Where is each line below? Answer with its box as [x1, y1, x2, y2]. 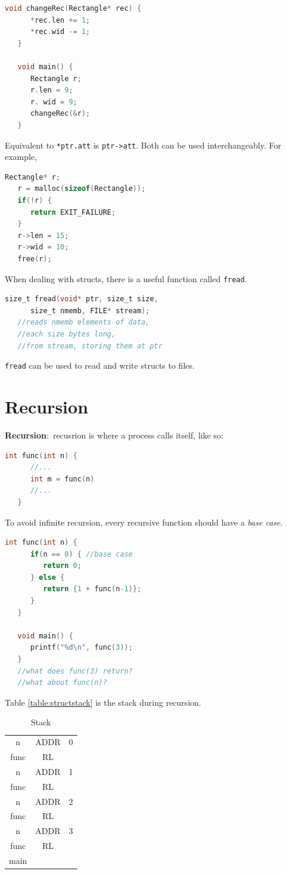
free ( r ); [17, 254, 52, 263]
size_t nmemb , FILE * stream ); [30, 306, 150, 315]
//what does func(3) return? [17, 666, 133, 675]
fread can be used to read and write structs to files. [5, 359, 195, 372]
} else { [30, 573, 65, 582]
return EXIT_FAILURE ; [30, 208, 116, 217]
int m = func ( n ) [30, 474, 95, 483]
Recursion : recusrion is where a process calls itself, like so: [5, 428, 223, 441]
